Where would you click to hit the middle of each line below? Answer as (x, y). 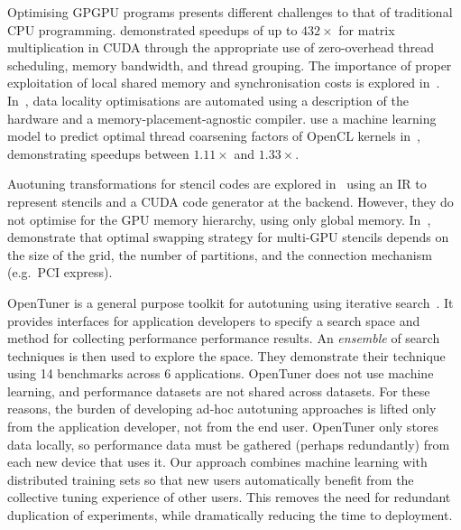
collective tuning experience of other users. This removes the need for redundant (229, 497)
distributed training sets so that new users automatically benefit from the (211, 479)
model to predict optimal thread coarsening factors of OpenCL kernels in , (214, 136)
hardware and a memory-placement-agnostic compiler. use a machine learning (222, 118)
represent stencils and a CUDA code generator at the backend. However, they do (230, 201)
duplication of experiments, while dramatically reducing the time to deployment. (230, 515)
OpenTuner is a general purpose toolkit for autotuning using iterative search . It (230, 302)
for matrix (367, 29)
